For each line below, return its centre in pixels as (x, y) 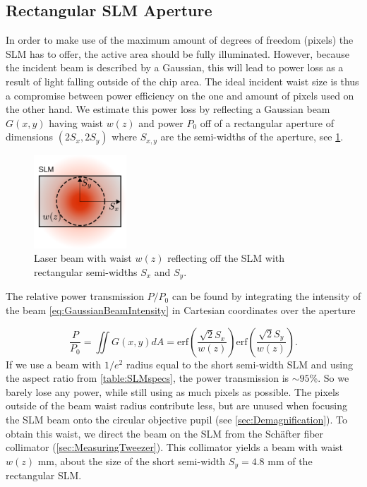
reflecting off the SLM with (226, 258)
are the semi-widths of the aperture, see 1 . (252, 137)
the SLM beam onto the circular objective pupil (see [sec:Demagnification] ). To (177, 419)
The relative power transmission (75, 296)
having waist (76, 122)
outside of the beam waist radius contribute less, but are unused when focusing (177, 405)
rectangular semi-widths (86, 271)
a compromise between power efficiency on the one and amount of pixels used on (180, 95)
